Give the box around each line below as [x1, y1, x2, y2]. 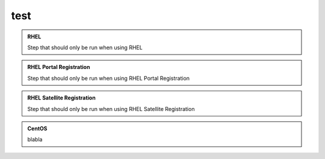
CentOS [27, 125, 48, 132]
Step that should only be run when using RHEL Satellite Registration [27, 105, 195, 112]
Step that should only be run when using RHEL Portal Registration [27, 74, 190, 82]
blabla [27, 136, 43, 143]
